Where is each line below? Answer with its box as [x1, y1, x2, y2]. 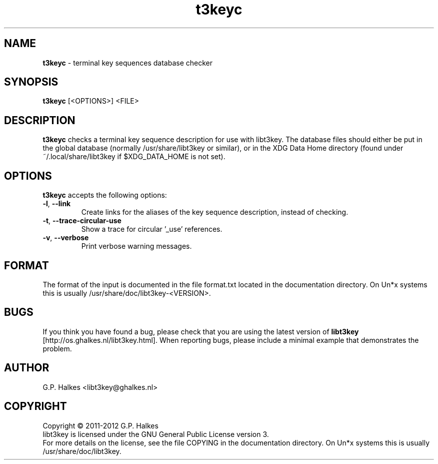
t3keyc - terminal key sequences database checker [42, 58, 213, 67]
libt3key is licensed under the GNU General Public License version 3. [42, 429, 269, 438]
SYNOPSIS [4, 76, 58, 89]
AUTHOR [4, 361, 49, 374]
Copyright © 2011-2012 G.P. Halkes [42, 421, 158, 430]
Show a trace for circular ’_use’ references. [81, 225, 222, 234]
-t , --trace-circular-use [42, 216, 121, 225]
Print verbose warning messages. [81, 242, 192, 251]
